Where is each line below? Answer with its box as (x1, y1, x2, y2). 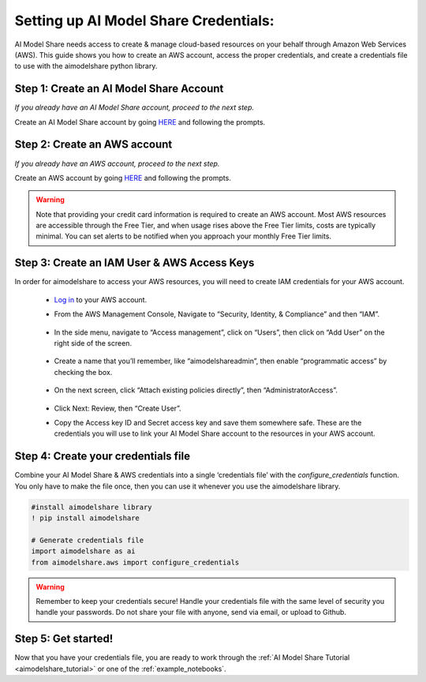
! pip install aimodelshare (31, 513, 140, 523)
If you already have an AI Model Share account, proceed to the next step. (14, 103, 255, 112)
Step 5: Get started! (14, 632, 114, 646)
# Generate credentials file (31, 535, 144, 545)
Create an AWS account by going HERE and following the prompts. (14, 173, 232, 182)
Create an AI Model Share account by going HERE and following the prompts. (14, 117, 266, 126)
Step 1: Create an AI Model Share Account (14, 82, 224, 96)
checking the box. (54, 367, 113, 377)
